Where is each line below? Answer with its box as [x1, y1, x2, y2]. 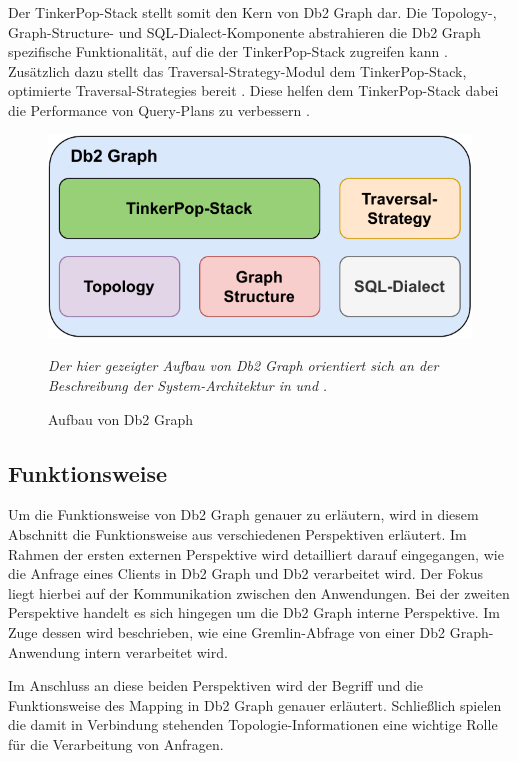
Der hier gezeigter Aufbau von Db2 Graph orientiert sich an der [48, 355, 439, 376]
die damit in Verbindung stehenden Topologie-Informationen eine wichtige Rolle [8, 714, 498, 735]
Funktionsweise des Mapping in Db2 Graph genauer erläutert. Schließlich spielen [8, 694, 502, 715]
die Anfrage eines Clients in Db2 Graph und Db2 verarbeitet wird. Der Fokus [8, 563, 484, 584]
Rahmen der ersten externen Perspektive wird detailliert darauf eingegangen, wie [8, 543, 504, 564]
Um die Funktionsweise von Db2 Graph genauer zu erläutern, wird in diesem [8, 504, 479, 525]
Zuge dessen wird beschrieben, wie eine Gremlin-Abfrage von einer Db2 [8, 622, 446, 642]
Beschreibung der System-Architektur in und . [48, 375, 328, 396]
